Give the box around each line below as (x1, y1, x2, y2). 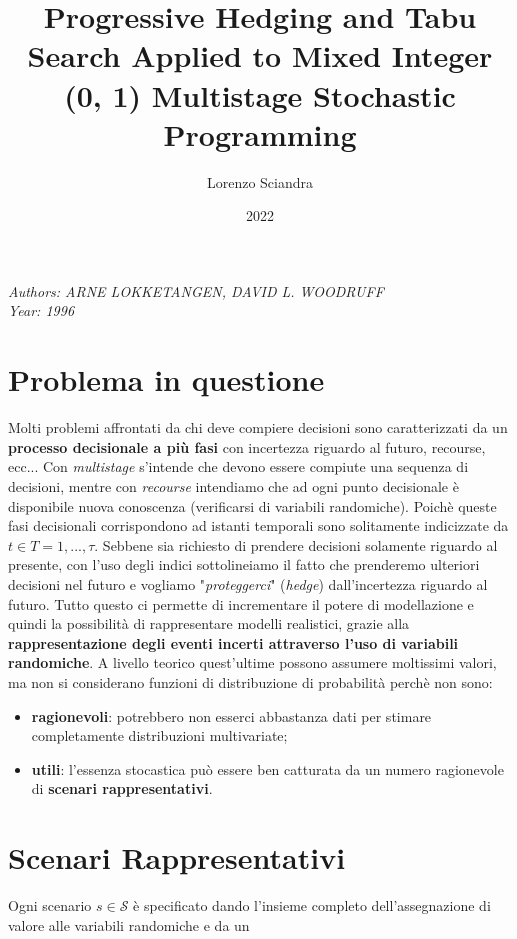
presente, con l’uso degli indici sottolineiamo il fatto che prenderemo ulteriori (8, 554, 480, 575)
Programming (163, 113, 357, 154)
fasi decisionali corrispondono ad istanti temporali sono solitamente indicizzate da (8, 515, 509, 536)
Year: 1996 (8, 300, 75, 321)
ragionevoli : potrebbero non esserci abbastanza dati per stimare (31, 705, 432, 726)
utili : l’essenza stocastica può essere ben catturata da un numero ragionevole (31, 758, 504, 779)
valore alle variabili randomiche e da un (8, 914, 250, 935)
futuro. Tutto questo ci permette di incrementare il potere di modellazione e (8, 593, 474, 614)
